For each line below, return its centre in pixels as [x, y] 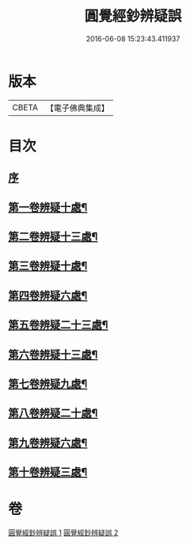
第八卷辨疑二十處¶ [53, 413]
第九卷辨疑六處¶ [48, 442]
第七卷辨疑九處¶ [48, 384]
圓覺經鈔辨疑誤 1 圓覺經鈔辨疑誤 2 [63, 533]
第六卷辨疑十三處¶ [53, 354]
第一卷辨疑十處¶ [48, 207]
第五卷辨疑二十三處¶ [58, 325]
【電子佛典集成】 [77, 108]
